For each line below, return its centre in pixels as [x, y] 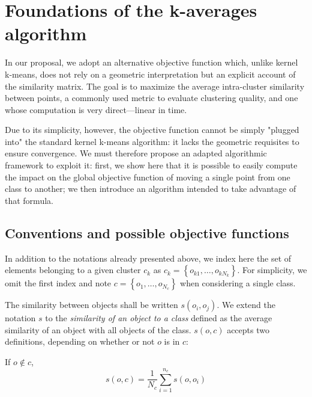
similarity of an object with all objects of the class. [98, 329]
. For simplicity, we [272, 270]
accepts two [248, 329]
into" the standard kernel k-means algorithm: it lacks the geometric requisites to [152, 141]
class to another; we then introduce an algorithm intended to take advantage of [151, 189]
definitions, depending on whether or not [80, 341]
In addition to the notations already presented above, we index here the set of [148, 258]
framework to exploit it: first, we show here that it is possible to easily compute [151, 165]
